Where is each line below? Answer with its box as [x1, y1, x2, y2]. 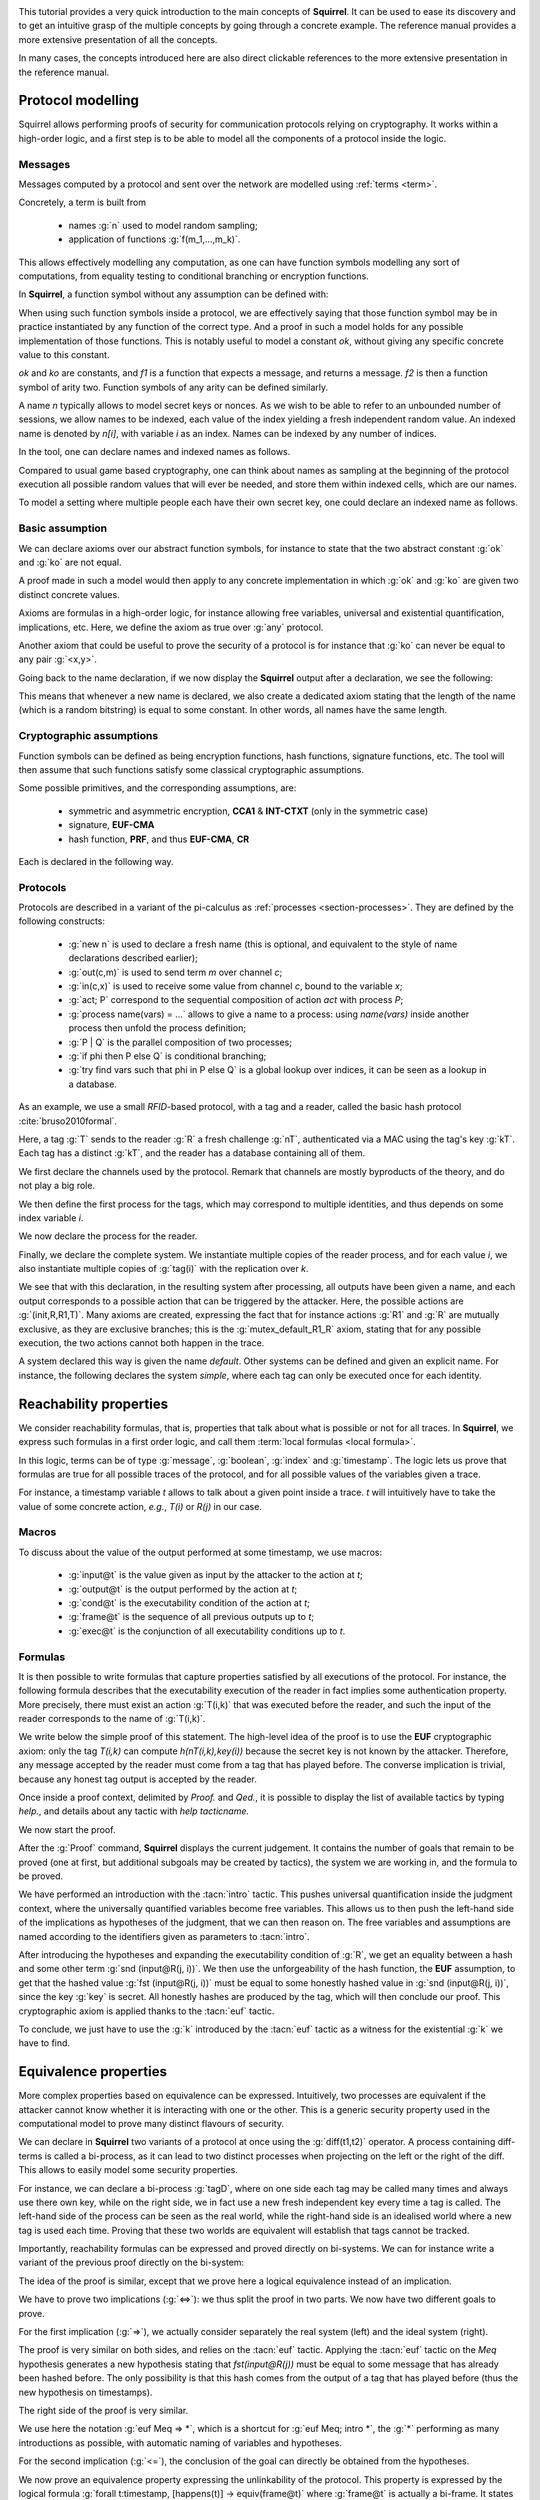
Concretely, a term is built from [18, 196, 147, 209]
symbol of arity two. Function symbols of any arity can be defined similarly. [18, 381, 329, 393]
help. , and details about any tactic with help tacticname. [18, 1805, 250, 1817]
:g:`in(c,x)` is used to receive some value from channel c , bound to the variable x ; [68, 980, 403, 992]
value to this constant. [18, 348, 110, 360]
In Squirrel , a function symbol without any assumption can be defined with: [18, 288, 329, 300]
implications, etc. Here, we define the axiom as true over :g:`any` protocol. [18, 621, 324, 633]
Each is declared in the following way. [18, 855, 174, 867]
